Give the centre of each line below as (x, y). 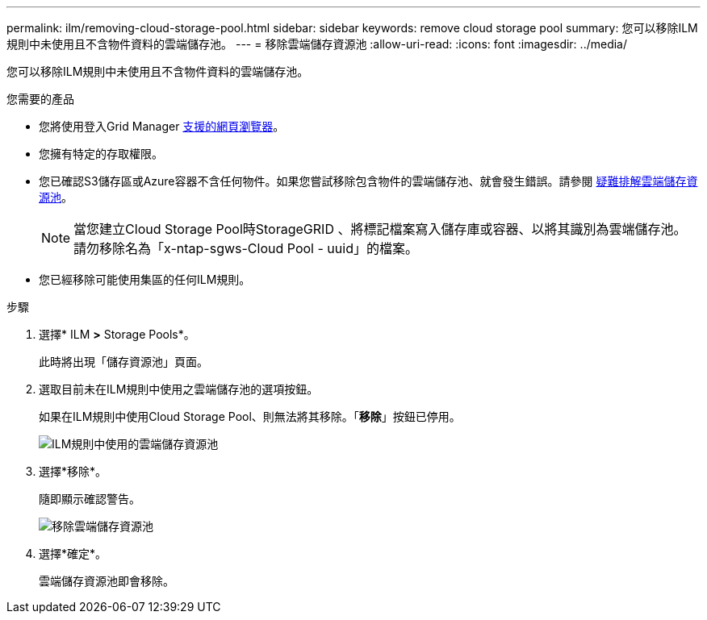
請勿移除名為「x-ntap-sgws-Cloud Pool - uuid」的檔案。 (246, 248)
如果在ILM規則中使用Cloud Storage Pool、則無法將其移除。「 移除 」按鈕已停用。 (250, 416)
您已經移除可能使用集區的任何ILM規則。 (145, 279)
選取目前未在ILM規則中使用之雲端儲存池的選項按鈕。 (179, 389)
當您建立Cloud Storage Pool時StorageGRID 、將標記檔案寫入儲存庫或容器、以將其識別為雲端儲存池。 (380, 229)
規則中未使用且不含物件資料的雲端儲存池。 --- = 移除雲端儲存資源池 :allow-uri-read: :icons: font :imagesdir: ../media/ (317, 44)
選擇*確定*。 (73, 553)
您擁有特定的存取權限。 (101, 154)
